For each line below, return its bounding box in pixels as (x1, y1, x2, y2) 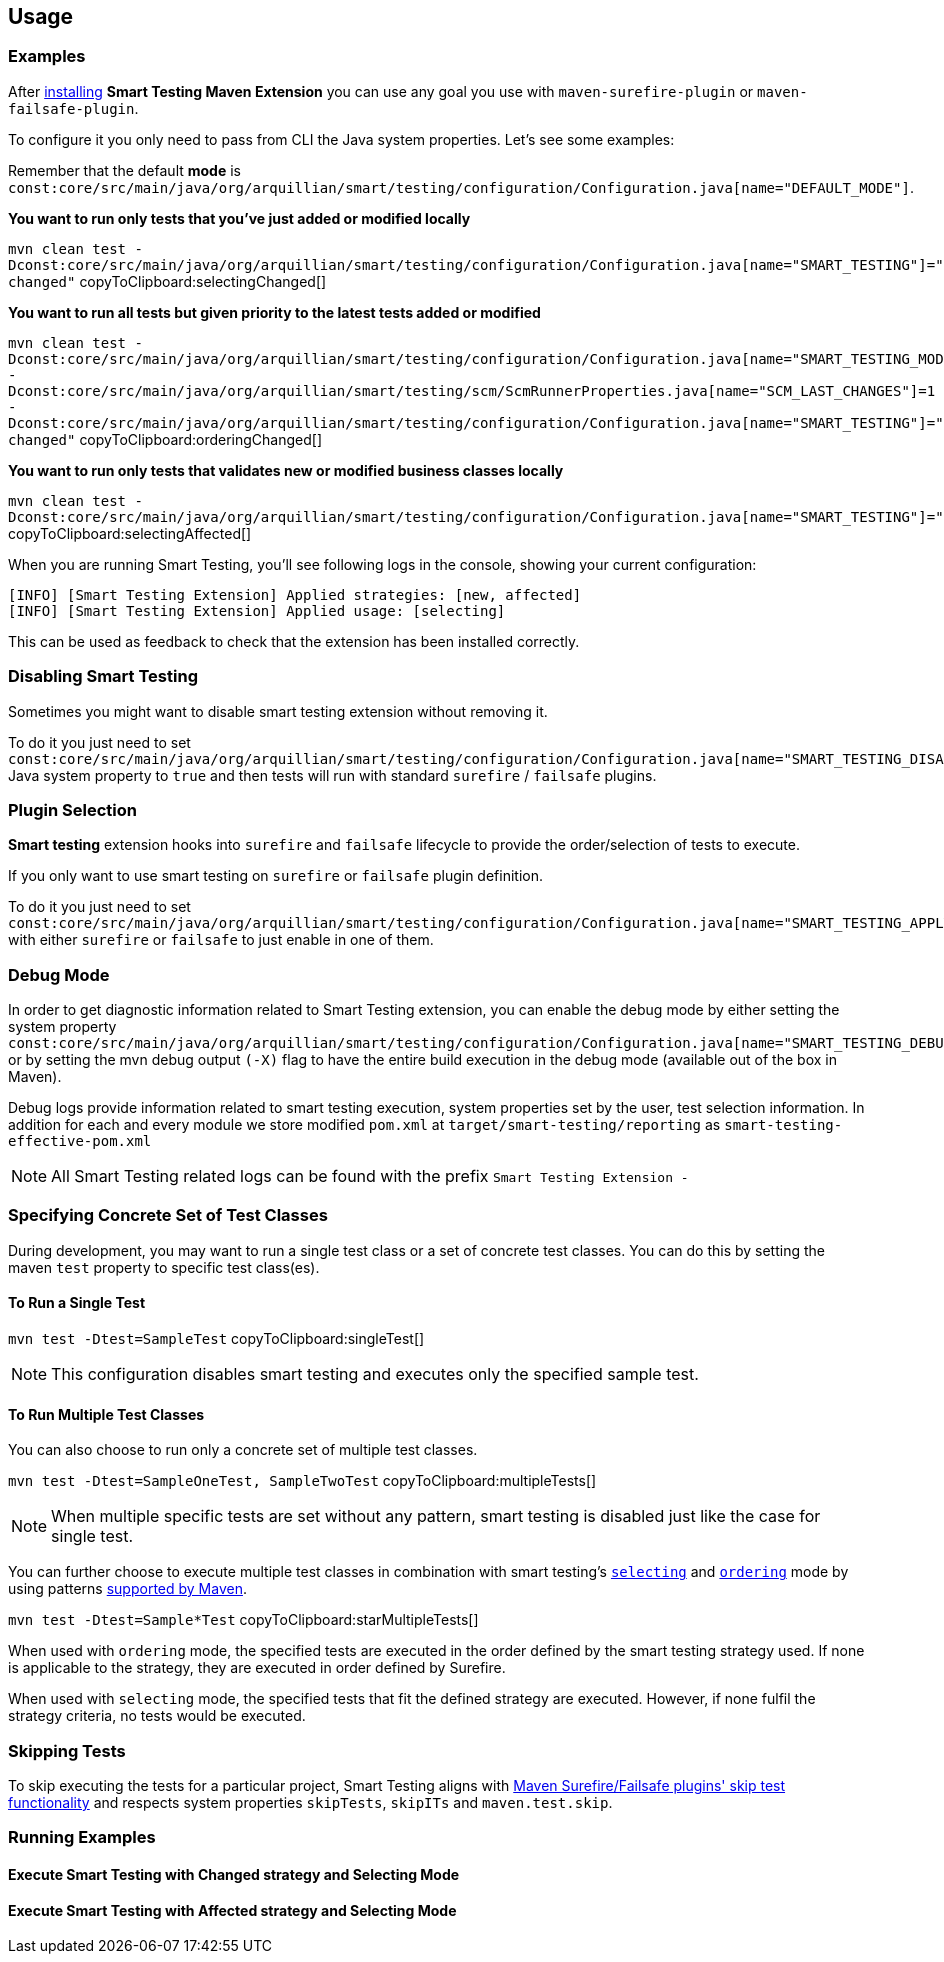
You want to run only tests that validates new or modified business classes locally (8, 461, 564, 479)
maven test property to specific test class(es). (8, 1258, 320, 1276)
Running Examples (8, 1827, 156, 1848)
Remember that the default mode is (8, 161, 241, 179)
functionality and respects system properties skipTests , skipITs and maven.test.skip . (8, 1793, 613, 1811)
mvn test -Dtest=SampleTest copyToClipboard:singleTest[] (8, 1330, 425, 1348)
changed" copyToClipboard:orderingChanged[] (8, 430, 322, 448)
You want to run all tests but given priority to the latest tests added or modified (8, 303, 541, 321)
